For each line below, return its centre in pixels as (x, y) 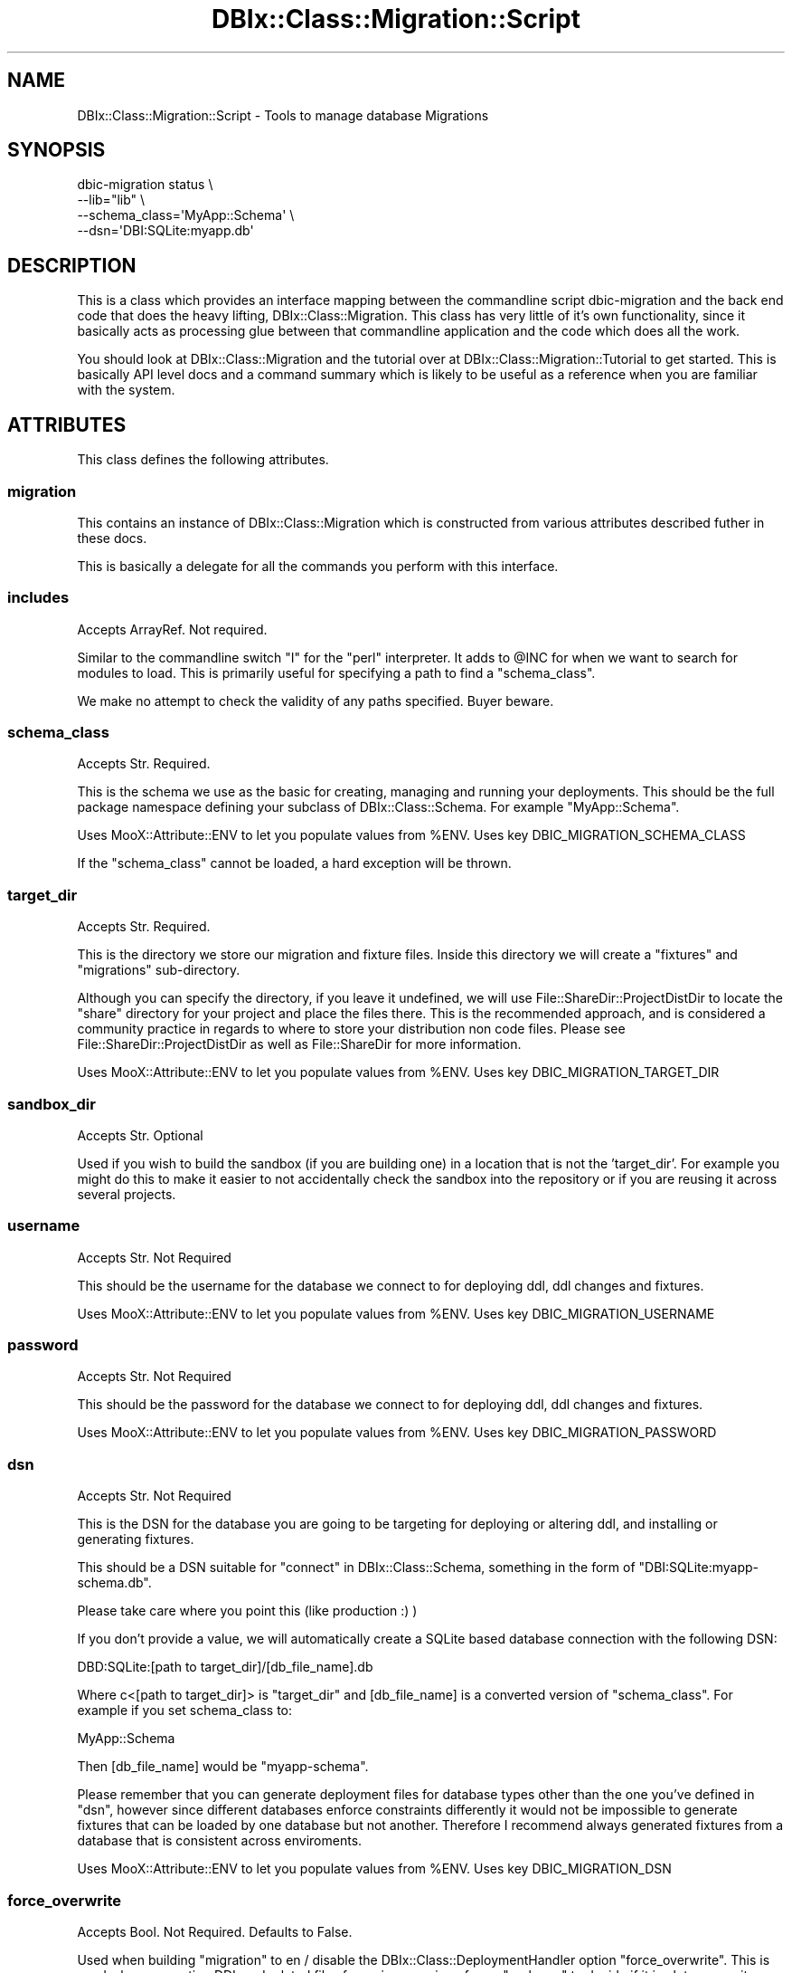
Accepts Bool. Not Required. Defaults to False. (215, 1931)
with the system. (126, 390)
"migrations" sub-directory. (159, 970)
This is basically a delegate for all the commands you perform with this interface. (318, 566)
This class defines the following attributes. (203, 460)
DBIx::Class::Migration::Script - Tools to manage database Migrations (283, 115)
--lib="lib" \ (111, 200)
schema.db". (114, 1583)
